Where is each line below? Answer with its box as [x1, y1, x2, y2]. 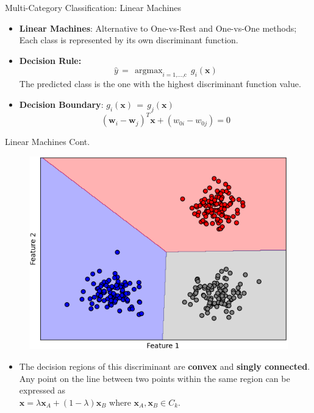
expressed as [19, 384, 66, 397]
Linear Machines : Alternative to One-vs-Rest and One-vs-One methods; [19, 21, 297, 34]
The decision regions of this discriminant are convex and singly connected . [19, 360, 310, 373]
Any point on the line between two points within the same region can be [19, 372, 290, 384]
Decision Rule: [19, 54, 82, 66]
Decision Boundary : [19, 97, 104, 110]
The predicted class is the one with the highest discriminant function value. [19, 77, 301, 90]
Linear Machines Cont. [5, 135, 90, 148]
